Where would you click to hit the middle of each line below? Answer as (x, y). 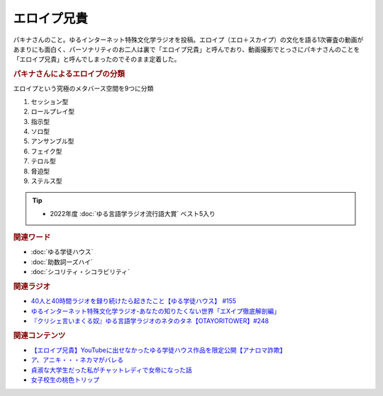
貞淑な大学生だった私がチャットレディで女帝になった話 (111, 370)
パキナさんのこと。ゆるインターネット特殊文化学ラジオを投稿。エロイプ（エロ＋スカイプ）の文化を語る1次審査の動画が (188, 40)
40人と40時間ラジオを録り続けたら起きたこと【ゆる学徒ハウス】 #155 (134, 301)
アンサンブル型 (52, 141)
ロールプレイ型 (52, 112)
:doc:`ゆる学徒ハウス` (62, 252)
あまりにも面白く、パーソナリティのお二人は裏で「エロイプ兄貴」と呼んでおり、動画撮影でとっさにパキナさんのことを (187, 49)
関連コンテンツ (39, 335)
